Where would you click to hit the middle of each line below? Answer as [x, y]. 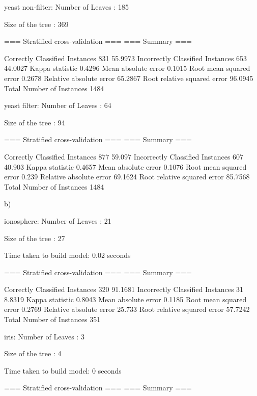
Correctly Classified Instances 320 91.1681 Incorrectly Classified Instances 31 [124, 289]
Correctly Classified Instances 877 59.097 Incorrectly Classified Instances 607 [124, 156]
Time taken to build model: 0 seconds [63, 370]
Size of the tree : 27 [35, 238]
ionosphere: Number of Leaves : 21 [58, 220]
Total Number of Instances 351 [52, 319]
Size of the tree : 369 [36, 24]
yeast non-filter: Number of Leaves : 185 [67, 7]
